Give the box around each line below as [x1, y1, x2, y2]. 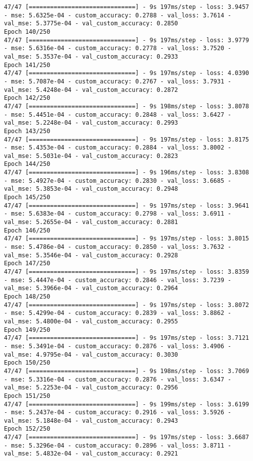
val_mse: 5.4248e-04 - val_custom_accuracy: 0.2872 [4, 86, 178, 93]
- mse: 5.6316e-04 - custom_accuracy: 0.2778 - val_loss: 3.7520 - [4, 45, 232, 52]
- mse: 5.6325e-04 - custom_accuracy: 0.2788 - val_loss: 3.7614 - [4, 11, 232, 19]
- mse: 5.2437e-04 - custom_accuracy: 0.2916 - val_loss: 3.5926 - [4, 409, 232, 416]
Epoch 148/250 [4, 293, 51, 300]
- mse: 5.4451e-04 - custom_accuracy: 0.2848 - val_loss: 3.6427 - [4, 111, 232, 118]
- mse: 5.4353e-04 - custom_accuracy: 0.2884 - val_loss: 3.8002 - [4, 144, 232, 152]
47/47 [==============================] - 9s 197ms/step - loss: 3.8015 [4, 235, 249, 242]
